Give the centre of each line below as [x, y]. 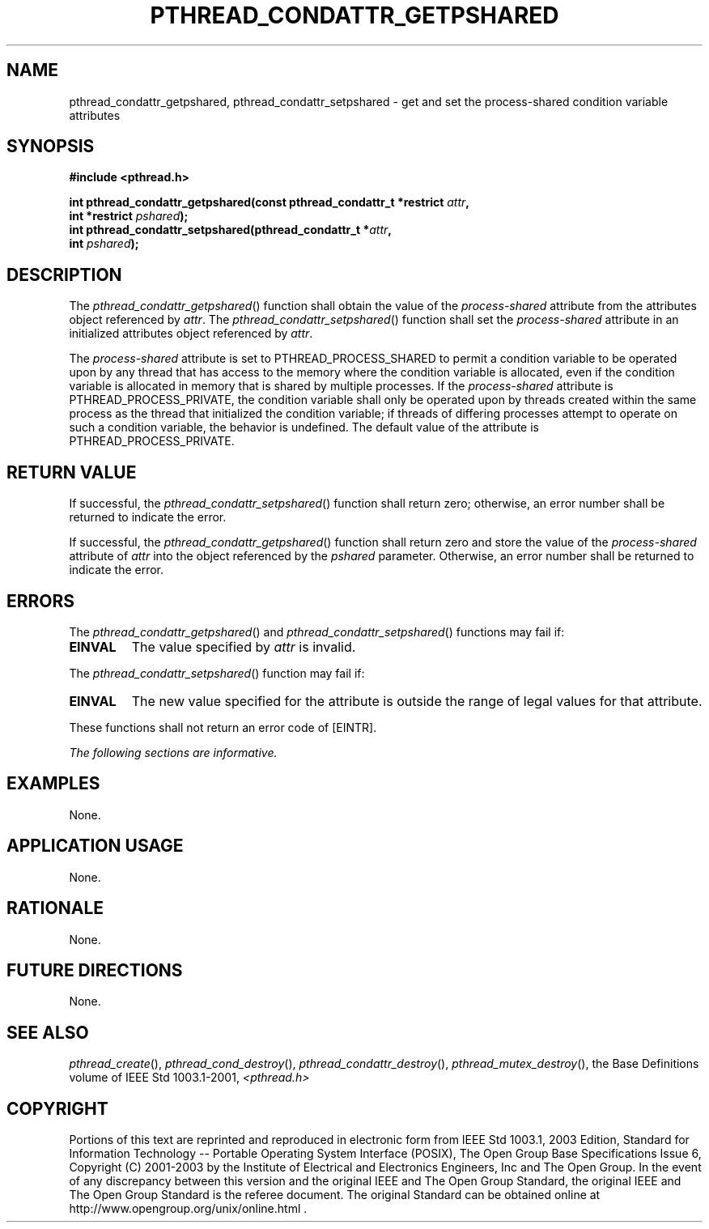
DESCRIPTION [64, 274]
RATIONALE [55, 908]
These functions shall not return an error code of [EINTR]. [223, 727]
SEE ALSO [48, 1032]
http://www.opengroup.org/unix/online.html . [188, 1209]
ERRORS [41, 601]
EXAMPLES [53, 784]
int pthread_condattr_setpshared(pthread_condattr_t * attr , [230, 230]
